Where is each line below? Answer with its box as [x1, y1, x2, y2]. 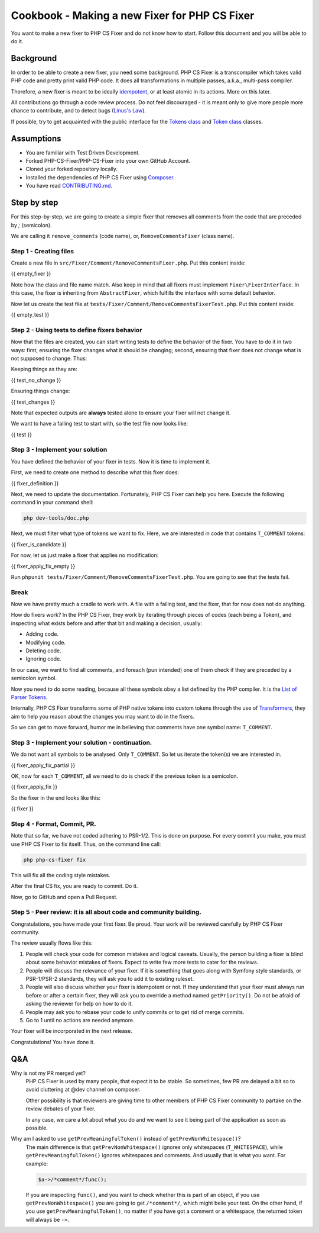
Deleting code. [25, 647, 61, 654]
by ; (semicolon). [11, 221, 53, 228]
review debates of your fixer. [25, 1105, 96, 1112]
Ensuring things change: [11, 388, 70, 395]
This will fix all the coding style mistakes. [11, 871, 110, 878]
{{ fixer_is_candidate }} [11, 540, 67, 548]
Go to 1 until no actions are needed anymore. [25, 1016, 135, 1023]
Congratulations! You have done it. [11, 1038, 95, 1045]
